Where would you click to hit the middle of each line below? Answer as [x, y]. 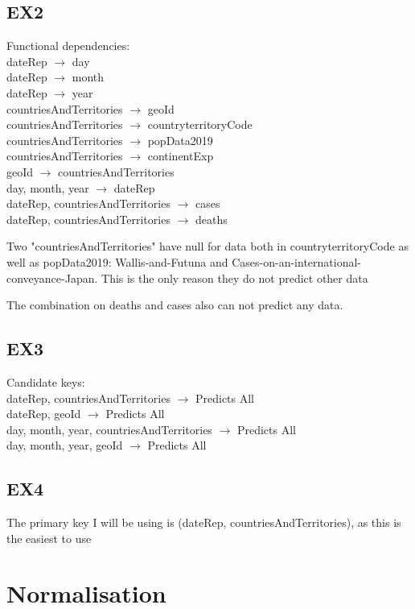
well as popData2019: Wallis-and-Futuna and [117, 261]
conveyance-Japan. [52, 278]
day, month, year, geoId [65, 445]
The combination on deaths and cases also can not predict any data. [175, 305]
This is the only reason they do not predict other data [235, 278]
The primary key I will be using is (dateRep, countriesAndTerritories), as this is [204, 522]
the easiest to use [49, 538]
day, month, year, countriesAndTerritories [109, 429]
